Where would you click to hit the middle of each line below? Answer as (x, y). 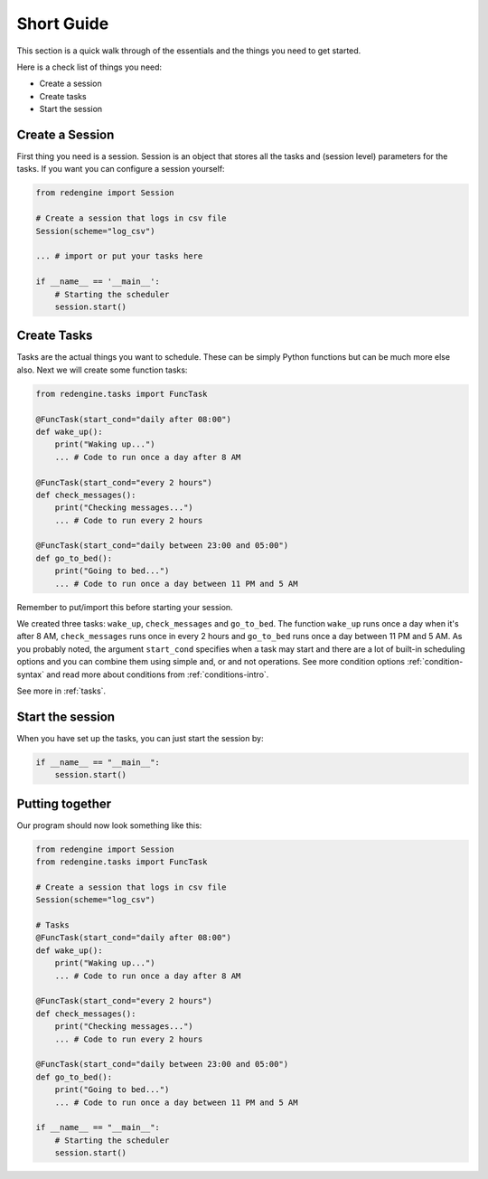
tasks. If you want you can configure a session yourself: (121, 169)
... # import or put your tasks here (119, 256)
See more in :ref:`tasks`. (61, 691)
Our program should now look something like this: (109, 825)
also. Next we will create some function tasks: (102, 370)
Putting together (64, 803)
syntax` (31, 674)
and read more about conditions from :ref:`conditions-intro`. (158, 674)
